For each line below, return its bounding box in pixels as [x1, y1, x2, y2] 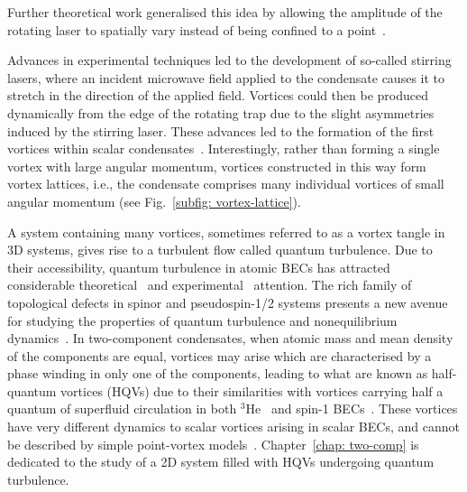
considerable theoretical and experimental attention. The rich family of [7, 275, 412, 294]
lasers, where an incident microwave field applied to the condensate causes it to [7, 68, 445, 87]
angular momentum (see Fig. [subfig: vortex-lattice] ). [7, 191, 301, 210]
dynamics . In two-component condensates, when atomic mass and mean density [7, 329, 453, 348]
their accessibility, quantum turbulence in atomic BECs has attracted [7, 257, 390, 276]
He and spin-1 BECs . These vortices [245, 399, 458, 418]
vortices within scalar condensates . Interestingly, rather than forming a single [7, 139, 440, 158]
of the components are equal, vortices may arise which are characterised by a [7, 346, 432, 365]
